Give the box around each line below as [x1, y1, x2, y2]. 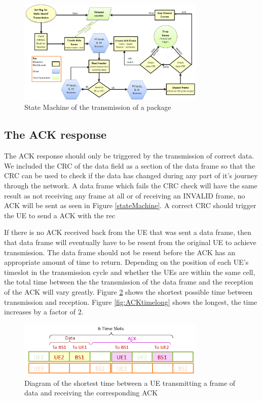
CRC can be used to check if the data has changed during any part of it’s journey [4, 170, 258, 181]
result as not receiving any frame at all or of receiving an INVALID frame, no [4, 190, 245, 200]
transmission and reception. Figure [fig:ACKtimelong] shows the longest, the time [4, 296, 257, 307]
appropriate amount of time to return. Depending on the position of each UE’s [4, 257, 249, 267]
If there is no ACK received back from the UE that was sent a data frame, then [4, 227, 251, 237]
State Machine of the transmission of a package [24, 102, 171, 112]
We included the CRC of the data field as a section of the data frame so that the [4, 160, 255, 171]
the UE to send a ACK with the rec [4, 210, 116, 220]
